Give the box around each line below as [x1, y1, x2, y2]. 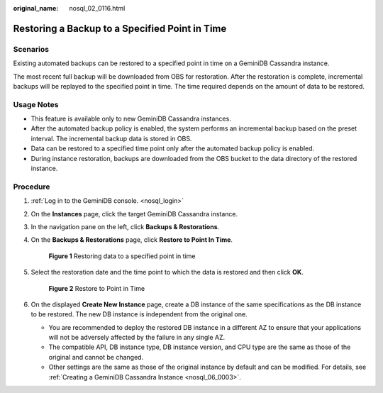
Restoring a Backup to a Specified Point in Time [13, 22, 227, 35]
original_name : [13, 4, 59, 12]
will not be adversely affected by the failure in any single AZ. [48, 333, 226, 342]
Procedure [13, 182, 50, 192]
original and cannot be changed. [48, 353, 144, 361]
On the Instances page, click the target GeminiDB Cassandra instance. [30, 209, 238, 218]
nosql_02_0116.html [69, 4, 126, 12]
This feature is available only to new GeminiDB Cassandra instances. [30, 114, 232, 123]
